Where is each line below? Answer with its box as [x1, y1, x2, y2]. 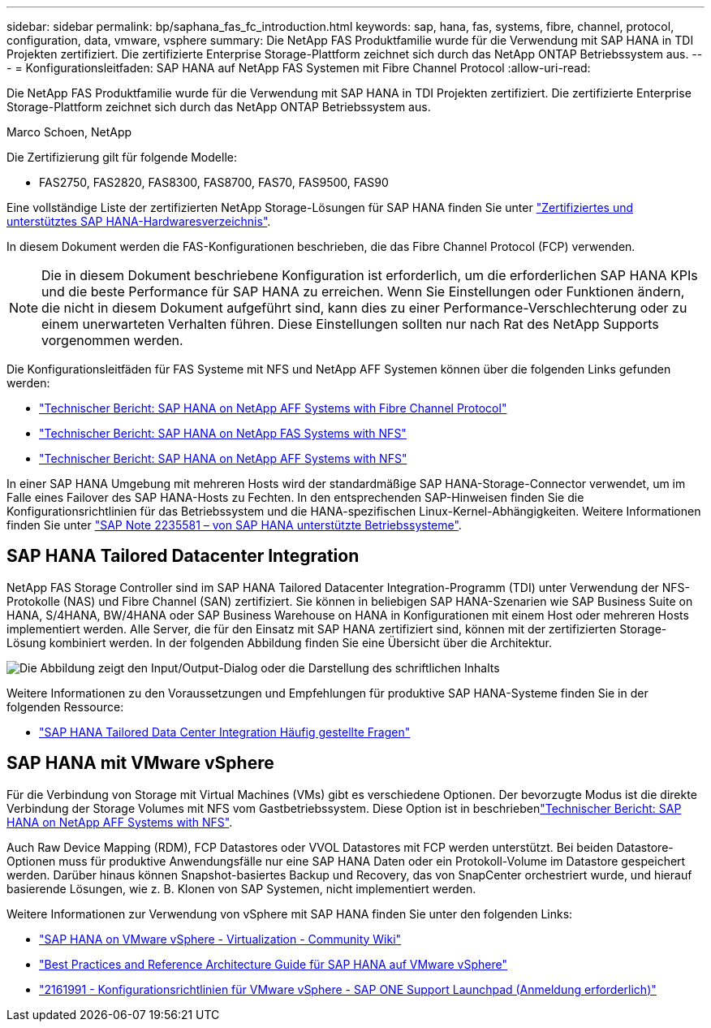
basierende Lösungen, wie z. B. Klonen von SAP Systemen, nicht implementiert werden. [6, 881, 476, 896]
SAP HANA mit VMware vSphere [6, 753, 274, 774]
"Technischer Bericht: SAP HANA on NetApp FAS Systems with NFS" [39, 426, 407, 440]
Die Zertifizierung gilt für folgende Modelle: [6, 150, 237, 164]
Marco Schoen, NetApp [6, 125, 132, 139]
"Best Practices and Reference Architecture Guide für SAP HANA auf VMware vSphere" [39, 957, 507, 971]
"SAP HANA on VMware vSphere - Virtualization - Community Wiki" [39, 931, 402, 946]
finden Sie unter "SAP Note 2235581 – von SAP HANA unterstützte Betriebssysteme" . [6, 518, 462, 532]
